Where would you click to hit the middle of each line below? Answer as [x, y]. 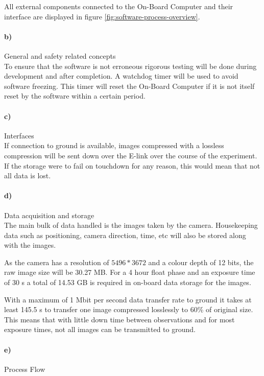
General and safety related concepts [60, 55]
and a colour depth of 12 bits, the [201, 262]
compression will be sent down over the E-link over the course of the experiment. [131, 155]
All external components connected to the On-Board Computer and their [119, 6]
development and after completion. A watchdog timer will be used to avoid [121, 76]
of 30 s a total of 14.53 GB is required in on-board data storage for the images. [128, 282]
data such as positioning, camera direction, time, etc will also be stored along [125, 235]
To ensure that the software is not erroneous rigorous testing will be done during [130, 66]
